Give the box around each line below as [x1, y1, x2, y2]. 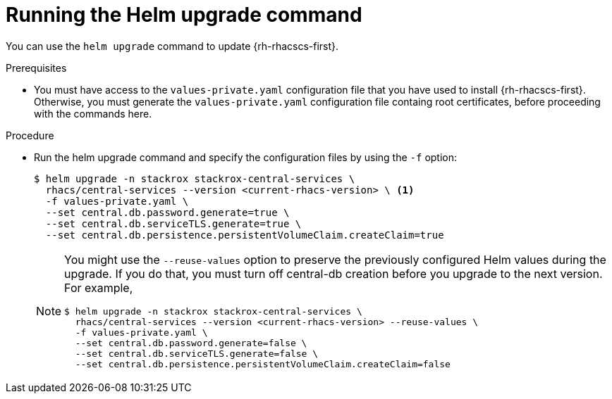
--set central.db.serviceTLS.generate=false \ [75, 348, 319, 359]
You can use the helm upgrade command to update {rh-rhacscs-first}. [6, 39, 339, 52]
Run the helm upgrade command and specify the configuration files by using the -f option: [34, 151, 458, 163]
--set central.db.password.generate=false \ [75, 337, 307, 348]
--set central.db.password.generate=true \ [45, 206, 290, 218]
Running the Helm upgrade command [6, 3, 362, 27]
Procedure [6, 129, 54, 141]
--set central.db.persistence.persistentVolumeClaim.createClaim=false [75, 358, 451, 369]
